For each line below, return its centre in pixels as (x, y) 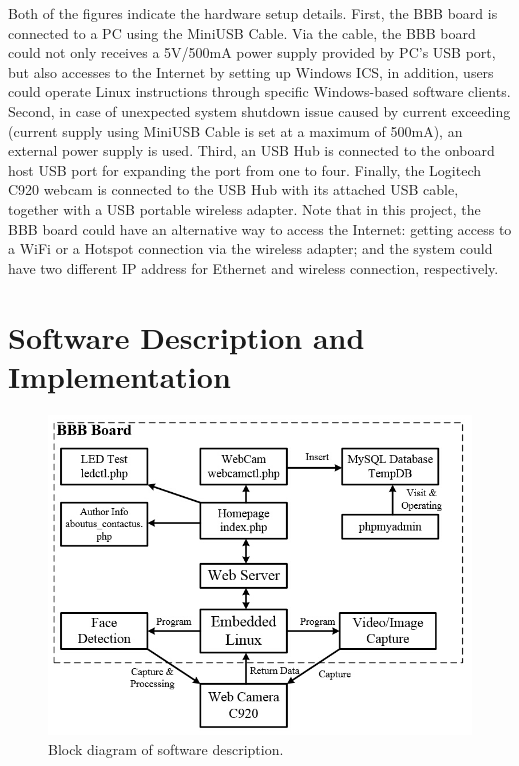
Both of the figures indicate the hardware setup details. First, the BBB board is (253, 13)
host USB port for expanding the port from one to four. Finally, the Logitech (245, 169)
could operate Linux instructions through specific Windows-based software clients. (259, 91)
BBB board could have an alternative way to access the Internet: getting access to (260, 228)
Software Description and (186, 336)
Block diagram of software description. (166, 748)
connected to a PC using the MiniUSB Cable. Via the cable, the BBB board (242, 32)
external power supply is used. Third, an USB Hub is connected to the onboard (251, 150)
